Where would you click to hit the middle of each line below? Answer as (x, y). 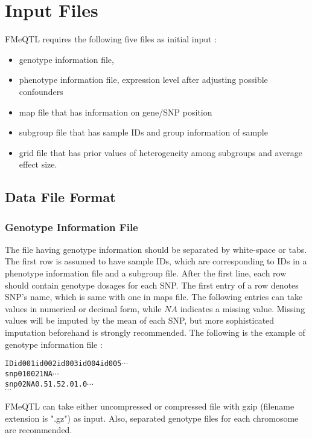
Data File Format (60, 197)
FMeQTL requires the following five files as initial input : (111, 39)
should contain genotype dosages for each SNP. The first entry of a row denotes (152, 285)
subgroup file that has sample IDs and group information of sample (143, 132)
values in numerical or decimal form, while (83, 308)
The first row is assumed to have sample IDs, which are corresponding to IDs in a (156, 261)
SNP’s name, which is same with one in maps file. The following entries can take (154, 297)
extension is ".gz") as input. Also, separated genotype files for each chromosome (152, 418)
